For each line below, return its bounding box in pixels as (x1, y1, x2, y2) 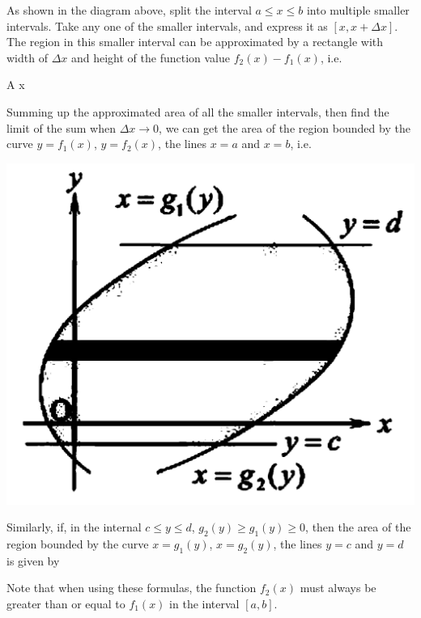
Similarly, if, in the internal (6, 519, 142, 535)
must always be (300, 579, 376, 596)
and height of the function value (70, 49, 231, 66)
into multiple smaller (306, 2, 410, 18)
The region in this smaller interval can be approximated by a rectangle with (6, 33, 384, 50)
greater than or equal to (6, 595, 125, 612)
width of (6, 49, 48, 66)
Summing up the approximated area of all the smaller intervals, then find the (6, 103, 389, 120)
